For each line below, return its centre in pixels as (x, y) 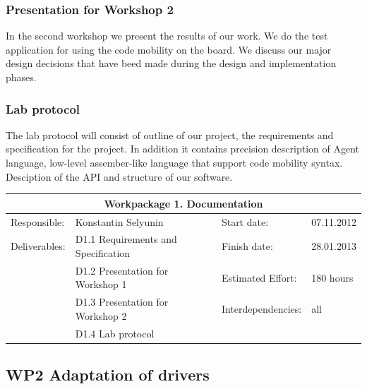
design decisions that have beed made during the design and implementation (171, 63)
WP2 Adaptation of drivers (108, 375)
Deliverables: (38, 246)
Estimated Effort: (259, 277)
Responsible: (38, 221)
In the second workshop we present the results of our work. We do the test (167, 36)
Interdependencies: (261, 309)
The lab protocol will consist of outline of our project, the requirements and (170, 134)
